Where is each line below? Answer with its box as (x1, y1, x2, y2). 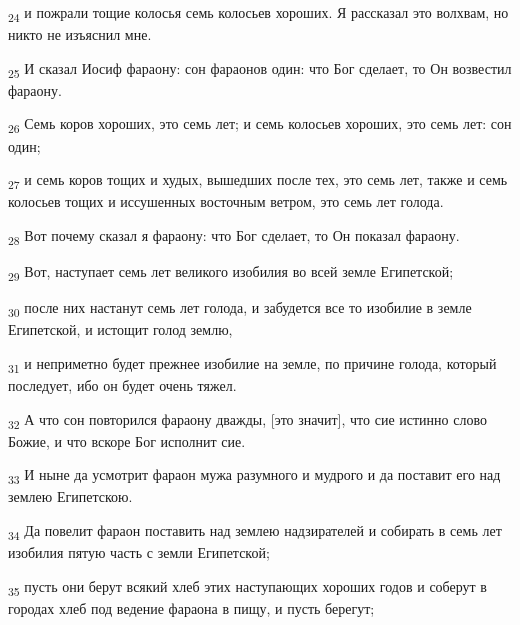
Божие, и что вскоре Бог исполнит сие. (8, 430, 246, 451)
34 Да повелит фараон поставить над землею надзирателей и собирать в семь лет (8, 520, 502, 543)
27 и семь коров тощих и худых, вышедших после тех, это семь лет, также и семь (8, 169, 508, 192)
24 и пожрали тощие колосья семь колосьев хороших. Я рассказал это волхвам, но (8, 2, 509, 25)
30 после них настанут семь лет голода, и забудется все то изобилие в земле (8, 297, 472, 320)
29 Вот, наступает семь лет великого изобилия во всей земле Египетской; (8, 261, 454, 284)
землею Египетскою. (8, 486, 133, 507)
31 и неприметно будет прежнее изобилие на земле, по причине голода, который (8, 352, 497, 376)
